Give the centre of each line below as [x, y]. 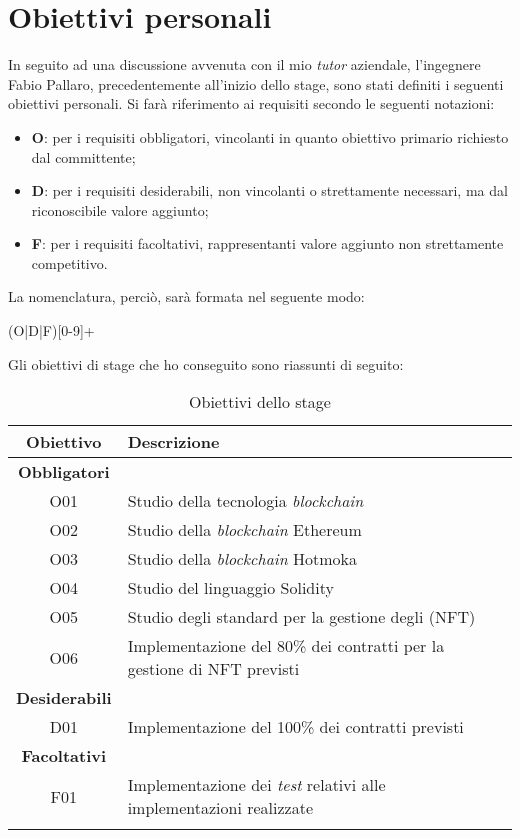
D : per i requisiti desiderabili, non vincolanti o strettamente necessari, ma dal [269, 190]
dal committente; [83, 156]
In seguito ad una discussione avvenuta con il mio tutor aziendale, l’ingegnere [244, 64]
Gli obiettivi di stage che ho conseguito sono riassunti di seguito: [206, 363]
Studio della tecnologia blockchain [245, 501]
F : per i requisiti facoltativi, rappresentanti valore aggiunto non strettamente [267, 243]
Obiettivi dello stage [260, 402]
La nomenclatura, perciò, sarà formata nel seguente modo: [186, 296]
